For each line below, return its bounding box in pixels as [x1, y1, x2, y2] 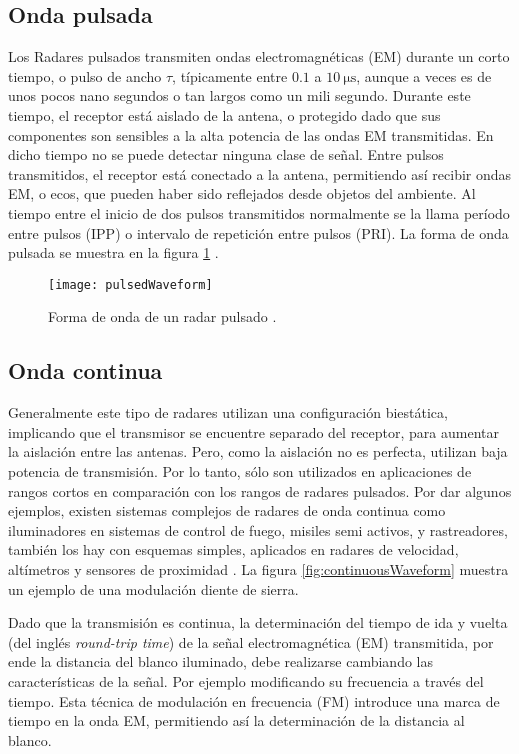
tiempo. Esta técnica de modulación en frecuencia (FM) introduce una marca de [8, 690, 500, 711]
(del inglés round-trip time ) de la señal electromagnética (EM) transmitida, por [8, 631, 494, 652]
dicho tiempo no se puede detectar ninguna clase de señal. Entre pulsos [8, 144, 444, 165]
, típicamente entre [172, 65, 288, 86]
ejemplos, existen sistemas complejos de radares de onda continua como [8, 500, 446, 521]
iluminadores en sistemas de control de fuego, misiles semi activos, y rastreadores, [8, 519, 508, 540]
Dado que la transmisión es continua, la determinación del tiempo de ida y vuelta [8, 612, 508, 633]
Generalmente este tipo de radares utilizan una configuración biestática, [8, 402, 448, 423]
